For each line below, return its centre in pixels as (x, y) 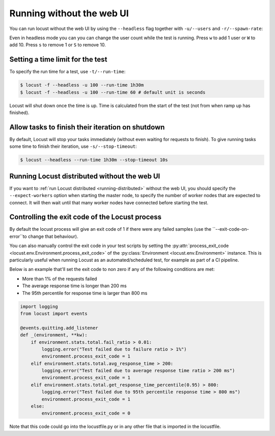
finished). (19, 113)
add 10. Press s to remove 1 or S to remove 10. (58, 45)
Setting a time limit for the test (58, 59)
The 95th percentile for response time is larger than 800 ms (85, 293)
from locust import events (54, 314)
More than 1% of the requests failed (60, 279)
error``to (18, 236)
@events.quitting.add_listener (59, 328)
